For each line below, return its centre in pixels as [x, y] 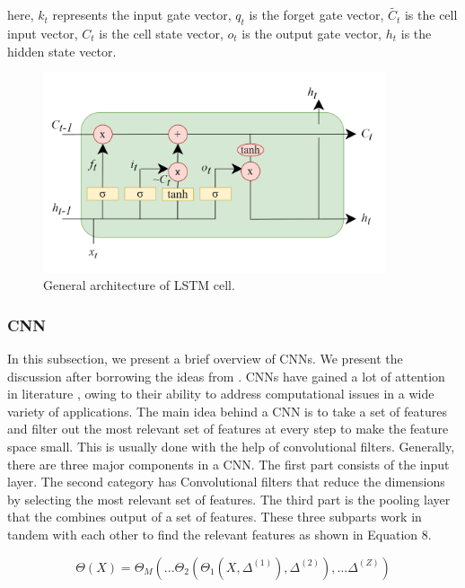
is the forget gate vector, [316, 15]
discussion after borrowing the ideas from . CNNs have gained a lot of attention [226, 376]
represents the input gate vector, [142, 15]
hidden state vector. [62, 51]
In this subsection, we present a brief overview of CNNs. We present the [205, 359]
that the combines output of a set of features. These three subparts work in [215, 517]
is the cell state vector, [161, 34]
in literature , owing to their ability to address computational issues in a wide [221, 394]
